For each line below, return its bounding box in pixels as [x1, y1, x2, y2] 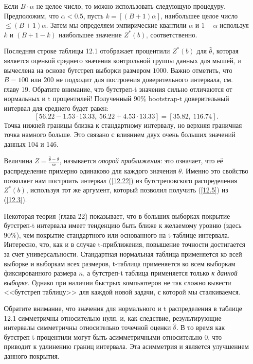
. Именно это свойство [181, 166, 249, 176]
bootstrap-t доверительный [148, 93, 229, 104]
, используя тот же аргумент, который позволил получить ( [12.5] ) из [26, 185, 228, 195]
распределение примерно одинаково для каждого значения [4, 166, 176, 176]
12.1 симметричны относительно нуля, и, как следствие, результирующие [4, 312, 221, 323]
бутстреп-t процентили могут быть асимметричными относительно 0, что [4, 331, 222, 342]
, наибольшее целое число [161, 10, 238, 20]
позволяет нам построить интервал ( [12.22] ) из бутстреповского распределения [4, 175, 237, 185]
